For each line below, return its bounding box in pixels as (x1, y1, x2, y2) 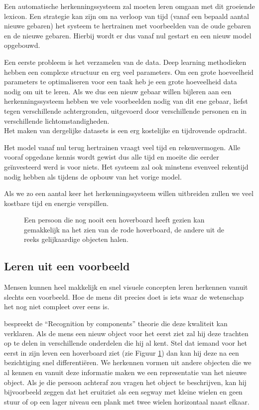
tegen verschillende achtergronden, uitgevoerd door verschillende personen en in (4, 105, 247, 116)
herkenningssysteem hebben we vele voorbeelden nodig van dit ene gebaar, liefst (4, 96, 248, 106)
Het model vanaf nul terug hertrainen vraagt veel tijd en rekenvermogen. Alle (4, 142, 241, 152)
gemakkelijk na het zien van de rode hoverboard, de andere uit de (24, 224, 224, 234)
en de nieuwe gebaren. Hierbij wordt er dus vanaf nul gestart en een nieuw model (4, 30, 252, 40)
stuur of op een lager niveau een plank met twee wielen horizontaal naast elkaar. (4, 396, 250, 407)
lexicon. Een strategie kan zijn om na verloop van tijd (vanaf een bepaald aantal (4, 10, 249, 21)
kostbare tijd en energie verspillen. (4, 198, 109, 208)
